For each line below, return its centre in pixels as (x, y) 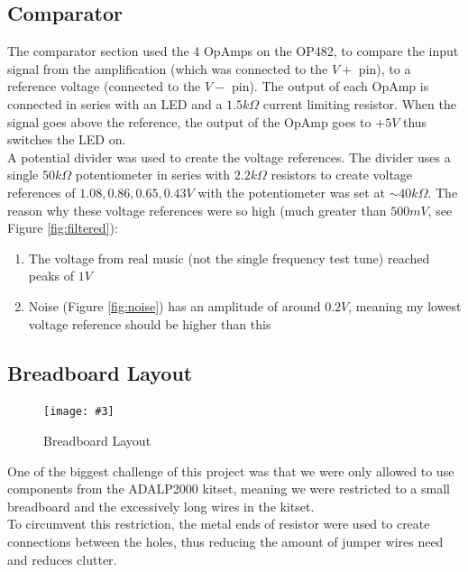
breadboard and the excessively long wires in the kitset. (161, 506)
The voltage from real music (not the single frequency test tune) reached (229, 258)
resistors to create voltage (342, 175)
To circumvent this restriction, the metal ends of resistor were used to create (219, 524)
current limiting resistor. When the (359, 103)
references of (41, 192)
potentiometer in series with (153, 175)
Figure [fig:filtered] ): (63, 228)
